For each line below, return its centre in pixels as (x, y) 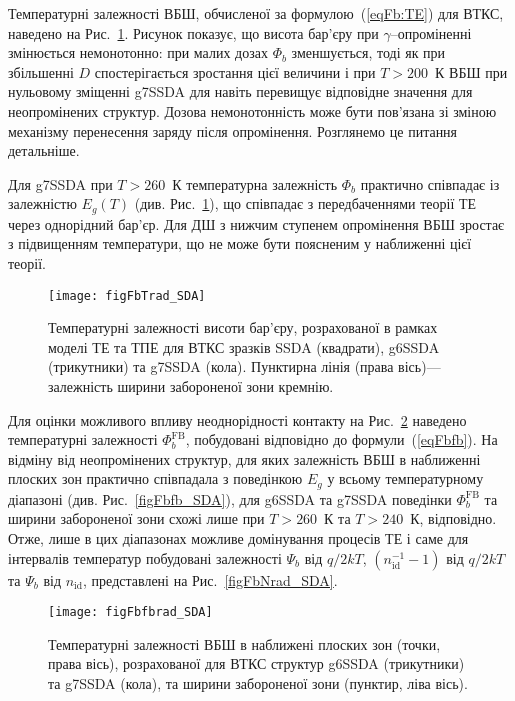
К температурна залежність (255, 183)
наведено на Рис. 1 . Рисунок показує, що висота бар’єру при (193, 32)
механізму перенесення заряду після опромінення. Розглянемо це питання (233, 130)
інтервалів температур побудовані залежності (145, 557)
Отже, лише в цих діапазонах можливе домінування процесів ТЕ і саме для (238, 538)
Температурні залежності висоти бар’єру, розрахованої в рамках (243, 327)
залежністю (42, 203)
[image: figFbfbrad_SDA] (130, 612)
